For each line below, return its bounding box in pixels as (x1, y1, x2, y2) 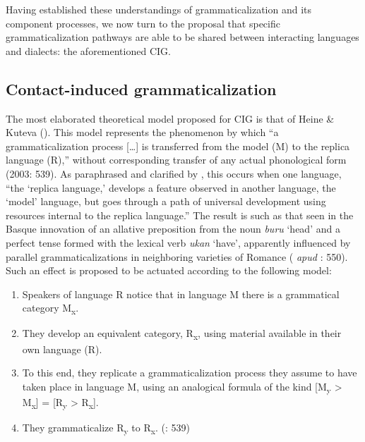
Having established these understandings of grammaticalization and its (6, 2, 312, 16)
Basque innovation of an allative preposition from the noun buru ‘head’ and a (6, 221, 340, 236)
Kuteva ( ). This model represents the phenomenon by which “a (6, 125, 279, 140)
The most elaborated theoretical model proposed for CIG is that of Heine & (6, 111, 335, 125)
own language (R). (22, 341, 102, 356)
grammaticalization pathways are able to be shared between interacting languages (6, 30, 359, 44)
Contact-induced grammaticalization (6, 78, 277, 99)
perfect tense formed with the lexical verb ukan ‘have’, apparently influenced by (6, 235, 351, 250)
